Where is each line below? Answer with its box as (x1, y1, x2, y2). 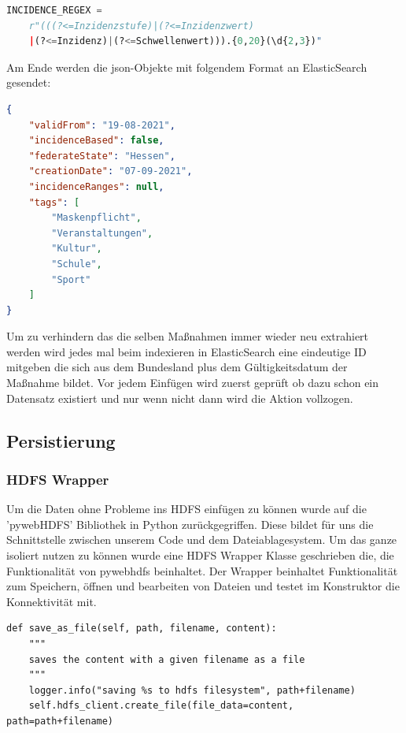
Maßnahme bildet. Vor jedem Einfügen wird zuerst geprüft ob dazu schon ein (6, 374, 379, 391)
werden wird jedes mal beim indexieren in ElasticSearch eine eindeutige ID (6, 343, 367, 359)
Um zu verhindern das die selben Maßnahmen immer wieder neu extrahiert (6, 328, 369, 344)
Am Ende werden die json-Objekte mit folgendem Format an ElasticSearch (6, 58, 367, 75)
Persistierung (6, 428, 116, 452)
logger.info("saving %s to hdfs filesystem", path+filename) (28, 684, 356, 696)
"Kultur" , (51, 243, 102, 255)
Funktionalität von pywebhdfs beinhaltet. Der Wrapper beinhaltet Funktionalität (6, 562, 398, 579)
